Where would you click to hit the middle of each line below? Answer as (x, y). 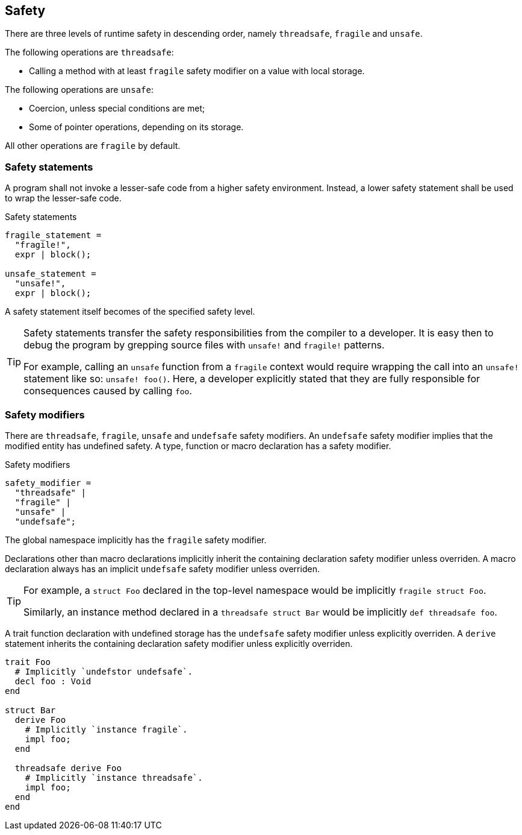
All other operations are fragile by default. (93, 146)
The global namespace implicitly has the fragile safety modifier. (136, 540)
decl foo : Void (53, 681)
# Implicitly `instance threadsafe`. (114, 777)
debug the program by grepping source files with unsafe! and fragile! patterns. (204, 345)
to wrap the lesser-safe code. (63, 198)
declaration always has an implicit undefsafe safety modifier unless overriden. (162, 569)
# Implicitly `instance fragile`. (106, 729)
